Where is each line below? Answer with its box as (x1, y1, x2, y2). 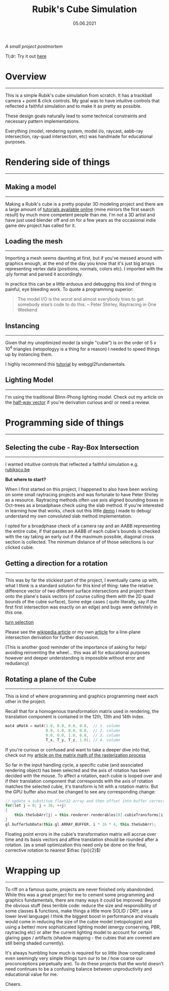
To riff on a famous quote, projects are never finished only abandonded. (5, 886, 154, 892)
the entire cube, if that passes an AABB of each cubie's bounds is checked (5, 528, 160, 534)
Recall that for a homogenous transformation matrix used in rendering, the (5, 709, 159, 715)
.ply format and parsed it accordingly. (5, 271, 83, 277)
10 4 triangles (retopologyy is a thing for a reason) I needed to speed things (5, 345, 160, 352)
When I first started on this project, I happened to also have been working (5, 486, 158, 492)
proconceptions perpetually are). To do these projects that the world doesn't (5, 960, 164, 966)
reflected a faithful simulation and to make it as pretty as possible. (5, 103, 142, 109)
